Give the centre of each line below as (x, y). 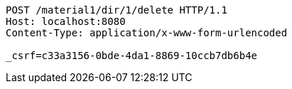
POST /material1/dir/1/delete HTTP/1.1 (117, 10)
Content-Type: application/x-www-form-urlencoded (147, 33)
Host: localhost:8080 (66, 21)
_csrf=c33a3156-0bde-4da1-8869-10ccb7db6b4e (132, 56)
